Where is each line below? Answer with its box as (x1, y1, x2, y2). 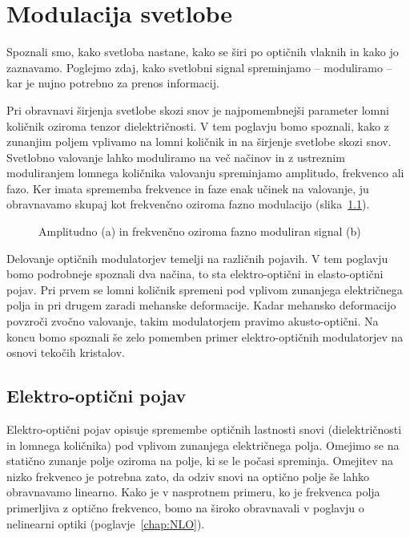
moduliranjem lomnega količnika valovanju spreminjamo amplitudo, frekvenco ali (6, 164, 404, 181)
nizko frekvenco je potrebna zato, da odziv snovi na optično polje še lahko (6, 467, 369, 484)
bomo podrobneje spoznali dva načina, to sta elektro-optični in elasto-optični (6, 265, 384, 282)
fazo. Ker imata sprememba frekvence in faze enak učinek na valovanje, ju (6, 180, 369, 196)
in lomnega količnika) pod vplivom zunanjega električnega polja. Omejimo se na (6, 436, 400, 453)
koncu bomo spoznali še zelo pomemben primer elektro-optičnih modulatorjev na (6, 328, 404, 345)
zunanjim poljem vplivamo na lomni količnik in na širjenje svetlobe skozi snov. (6, 133, 392, 150)
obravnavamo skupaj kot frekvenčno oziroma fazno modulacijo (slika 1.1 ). (6, 196, 370, 212)
